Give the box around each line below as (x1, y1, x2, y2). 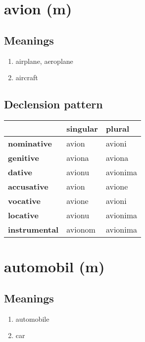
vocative (8, 195, 41, 206)
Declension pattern (4, 97, 103, 112)
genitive (8, 151, 39, 163)
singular (66, 122, 98, 134)
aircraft (15, 72, 38, 83)
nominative (8, 137, 52, 149)
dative (8, 166, 33, 178)
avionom (66, 223, 96, 235)
